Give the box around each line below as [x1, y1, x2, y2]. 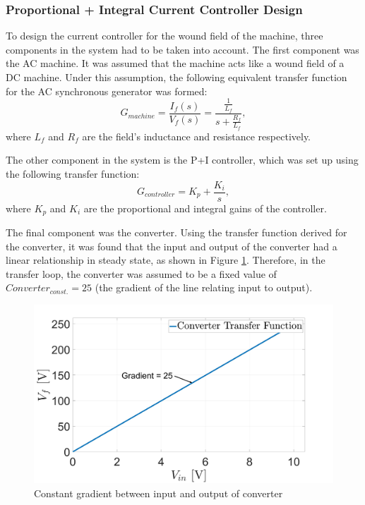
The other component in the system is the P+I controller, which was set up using [6, 152, 359, 167]
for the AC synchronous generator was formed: [6, 83, 208, 98]
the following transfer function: [6, 166, 140, 181]
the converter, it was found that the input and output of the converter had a [6, 238, 337, 253]
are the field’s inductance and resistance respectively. [82, 128, 311, 143]
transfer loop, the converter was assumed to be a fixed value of [6, 266, 277, 281]
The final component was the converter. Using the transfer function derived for [6, 225, 347, 240]
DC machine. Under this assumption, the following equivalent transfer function [6, 70, 347, 84]
